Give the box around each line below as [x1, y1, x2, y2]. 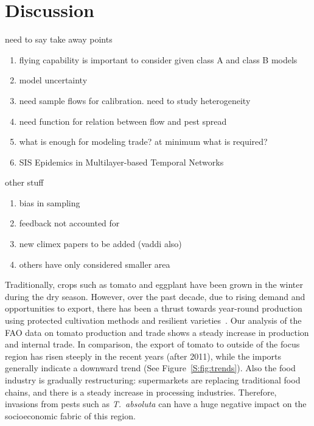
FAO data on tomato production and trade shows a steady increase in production [5, 326, 309, 338]
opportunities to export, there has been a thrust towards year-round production [5, 302, 302, 315]
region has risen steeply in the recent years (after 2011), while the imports [5, 349, 282, 362]
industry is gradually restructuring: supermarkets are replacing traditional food [5, 374, 301, 386]
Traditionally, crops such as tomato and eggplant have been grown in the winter [5, 278, 304, 291]
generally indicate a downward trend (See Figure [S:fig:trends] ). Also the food [5, 361, 296, 374]
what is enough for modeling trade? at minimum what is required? [19, 135, 268, 148]
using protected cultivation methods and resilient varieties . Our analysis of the [5, 314, 302, 327]
